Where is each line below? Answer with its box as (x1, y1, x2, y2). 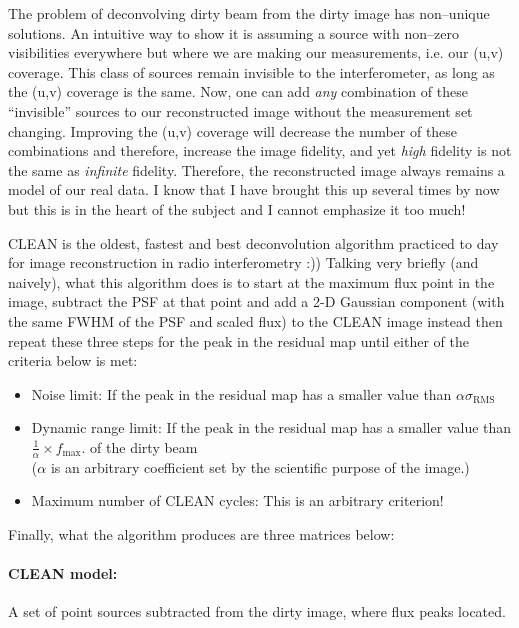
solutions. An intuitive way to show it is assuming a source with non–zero (8, 22, 459, 43)
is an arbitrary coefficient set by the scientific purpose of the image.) (50, 456, 470, 477)
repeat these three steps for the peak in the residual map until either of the (8, 330, 469, 351)
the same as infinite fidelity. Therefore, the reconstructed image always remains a (8, 159, 505, 180)
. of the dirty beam (81, 436, 198, 457)
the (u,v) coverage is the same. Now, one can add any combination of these (8, 81, 468, 102)
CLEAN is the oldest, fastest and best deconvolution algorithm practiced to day (8, 232, 499, 253)
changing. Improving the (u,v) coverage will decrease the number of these (8, 120, 458, 141)
